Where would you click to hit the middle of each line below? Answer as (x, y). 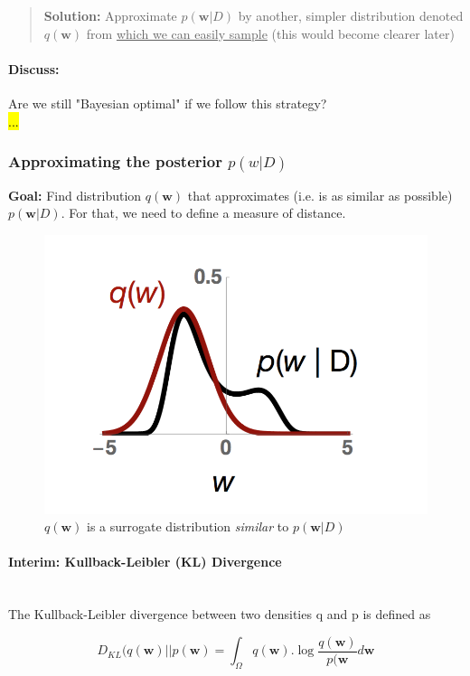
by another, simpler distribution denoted (351, 15)
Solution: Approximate (110, 15)
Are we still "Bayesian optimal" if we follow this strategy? (168, 103)
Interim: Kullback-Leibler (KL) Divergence (145, 562)
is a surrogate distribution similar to (188, 526)
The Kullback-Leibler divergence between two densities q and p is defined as (220, 614)
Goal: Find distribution (75, 195)
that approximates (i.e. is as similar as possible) (320, 195)
